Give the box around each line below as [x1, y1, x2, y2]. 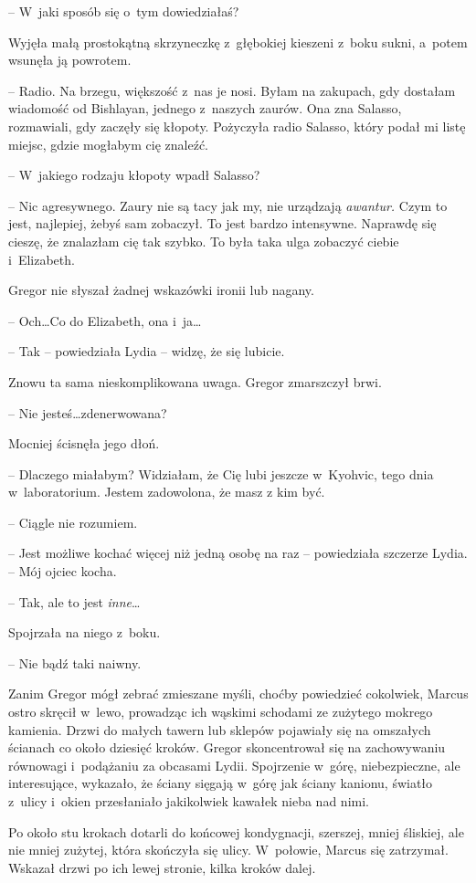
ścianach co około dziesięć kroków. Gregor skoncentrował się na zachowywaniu [8, 738, 446, 757]
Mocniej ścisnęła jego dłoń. [8, 434, 160, 453]
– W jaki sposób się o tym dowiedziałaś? [8, 2, 239, 20]
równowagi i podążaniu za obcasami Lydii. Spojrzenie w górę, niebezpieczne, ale [8, 755, 460, 774]
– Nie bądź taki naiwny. [8, 653, 142, 672]
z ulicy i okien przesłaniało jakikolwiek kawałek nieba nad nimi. [8, 792, 369, 810]
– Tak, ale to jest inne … [8, 592, 141, 611]
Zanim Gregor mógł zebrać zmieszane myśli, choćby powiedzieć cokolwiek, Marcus [8, 684, 469, 703]
